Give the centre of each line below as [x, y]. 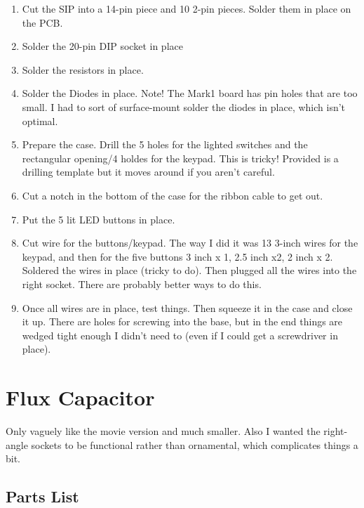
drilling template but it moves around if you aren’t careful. [148, 172]
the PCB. [42, 22]
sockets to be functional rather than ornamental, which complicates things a [195, 444]
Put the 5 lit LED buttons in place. [99, 219]
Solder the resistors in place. [83, 69]
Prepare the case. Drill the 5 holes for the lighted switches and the [165, 144]
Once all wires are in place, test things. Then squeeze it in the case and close [187, 307]
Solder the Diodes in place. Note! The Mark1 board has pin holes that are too [190, 93]
